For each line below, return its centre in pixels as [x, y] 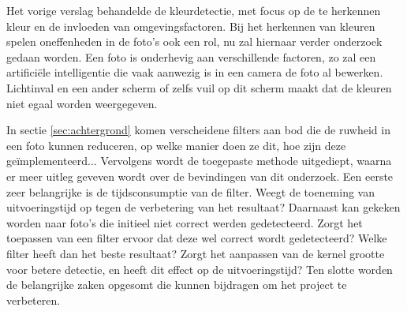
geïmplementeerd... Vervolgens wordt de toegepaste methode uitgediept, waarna [199, 161]
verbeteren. [34, 300]
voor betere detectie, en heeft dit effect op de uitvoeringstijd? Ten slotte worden [200, 269]
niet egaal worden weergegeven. [82, 103]
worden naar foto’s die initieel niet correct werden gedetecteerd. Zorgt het [185, 222]
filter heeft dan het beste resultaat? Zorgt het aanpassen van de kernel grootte [196, 253]
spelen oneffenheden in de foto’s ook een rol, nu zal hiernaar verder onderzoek [194, 41]
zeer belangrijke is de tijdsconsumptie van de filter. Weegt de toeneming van [190, 191]
